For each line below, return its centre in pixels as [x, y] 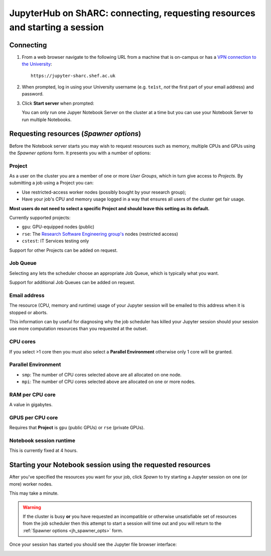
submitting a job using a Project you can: [51, 183]
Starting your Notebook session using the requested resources [110, 465]
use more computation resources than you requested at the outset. [79, 329]
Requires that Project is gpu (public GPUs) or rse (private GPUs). [77, 428]
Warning [32, 507]
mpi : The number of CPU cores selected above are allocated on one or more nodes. [109, 382]
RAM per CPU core [32, 395]
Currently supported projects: [40, 217]
